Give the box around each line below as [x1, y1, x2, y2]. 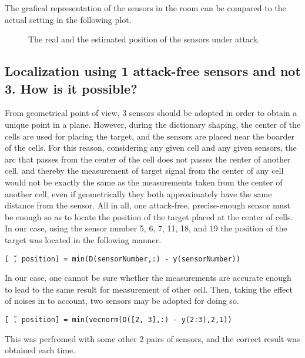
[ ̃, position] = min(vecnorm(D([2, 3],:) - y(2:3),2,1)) [5, 315, 232, 324]
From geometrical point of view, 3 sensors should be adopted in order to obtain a [5, 107, 297, 119]
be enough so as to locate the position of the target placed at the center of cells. [5, 210, 293, 223]
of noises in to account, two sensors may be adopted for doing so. [5, 294, 239, 307]
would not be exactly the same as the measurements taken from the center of [5, 175, 283, 188]
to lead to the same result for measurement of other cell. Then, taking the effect [5, 283, 293, 295]
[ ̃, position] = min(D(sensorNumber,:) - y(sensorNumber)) [5, 254, 240, 263]
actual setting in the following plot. [5, 13, 132, 25]
